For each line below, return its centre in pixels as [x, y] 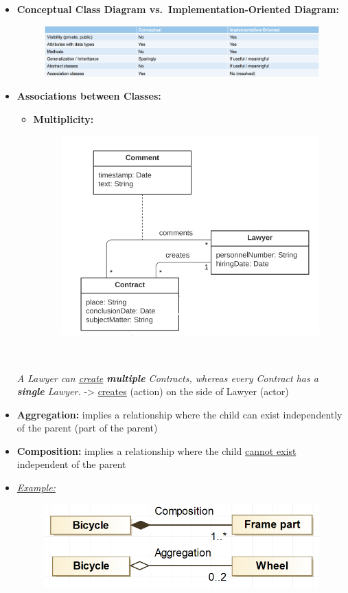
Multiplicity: [63, 119]
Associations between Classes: [89, 96]
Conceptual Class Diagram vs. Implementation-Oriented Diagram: [178, 9]
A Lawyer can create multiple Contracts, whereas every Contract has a [167, 378]
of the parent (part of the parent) [87, 428]
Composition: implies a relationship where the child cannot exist [156, 450]
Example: [36, 488]
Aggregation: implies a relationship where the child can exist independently [179, 414]
